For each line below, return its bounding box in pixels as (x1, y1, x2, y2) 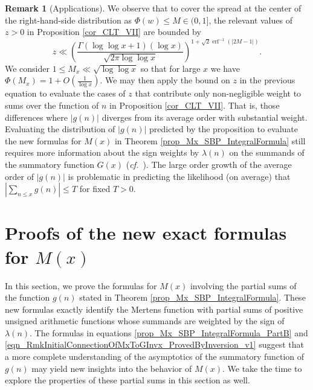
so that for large (140, 62, 201, 74)
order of (5, 170, 34, 182)
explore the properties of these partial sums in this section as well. (5, 374, 250, 386)
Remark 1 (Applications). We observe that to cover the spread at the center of (5, 2, 302, 14)
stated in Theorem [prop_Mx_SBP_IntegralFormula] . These (79, 291, 306, 304)
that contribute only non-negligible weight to (135, 87, 302, 100)
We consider (5, 62, 50, 74)
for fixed (79, 182, 111, 195)
